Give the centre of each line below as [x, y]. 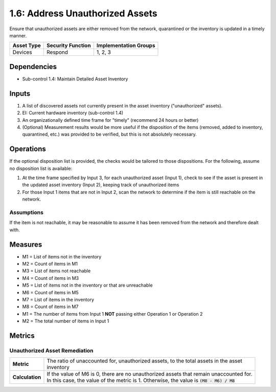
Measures [26, 244]
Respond [57, 52]
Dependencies [33, 67]
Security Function [69, 46]
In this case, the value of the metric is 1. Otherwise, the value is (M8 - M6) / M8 [141, 380]
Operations [28, 149]
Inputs [20, 93]
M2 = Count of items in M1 [50, 264]
